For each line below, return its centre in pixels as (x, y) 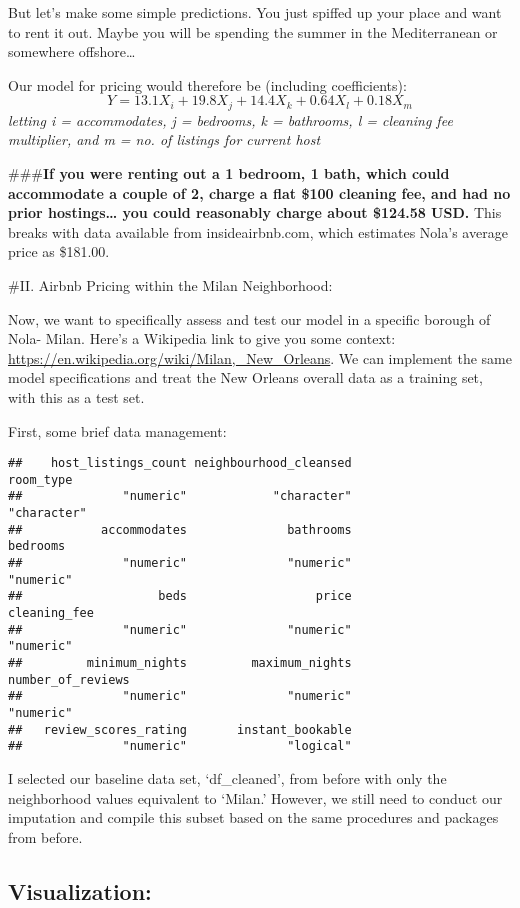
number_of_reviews (69, 679)
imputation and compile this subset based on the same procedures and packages (253, 817)
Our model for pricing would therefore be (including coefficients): (207, 84)
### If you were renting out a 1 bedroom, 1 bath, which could (229, 173)
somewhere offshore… (72, 51)
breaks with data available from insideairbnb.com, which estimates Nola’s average (258, 231)
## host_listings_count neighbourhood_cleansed (180, 463)
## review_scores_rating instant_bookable (180, 729)
